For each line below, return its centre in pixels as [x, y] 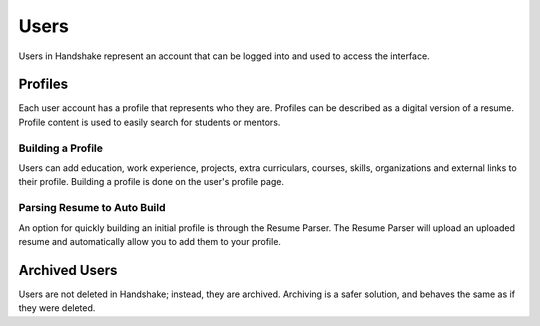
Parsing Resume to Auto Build [92, 208]
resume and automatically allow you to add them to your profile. [150, 241]
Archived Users [68, 270]
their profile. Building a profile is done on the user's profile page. [151, 182]
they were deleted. [57, 308]
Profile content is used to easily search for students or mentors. [149, 122]
